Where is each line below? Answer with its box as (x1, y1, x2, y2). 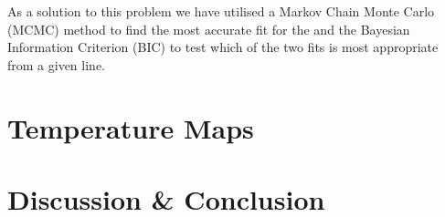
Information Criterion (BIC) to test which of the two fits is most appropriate (7, 37, 439, 57)
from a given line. (7, 55, 105, 74)
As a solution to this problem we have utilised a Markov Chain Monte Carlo (7, 2, 435, 20)
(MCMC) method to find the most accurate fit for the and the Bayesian (7, 19, 410, 38)
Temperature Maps (7, 108, 254, 146)
